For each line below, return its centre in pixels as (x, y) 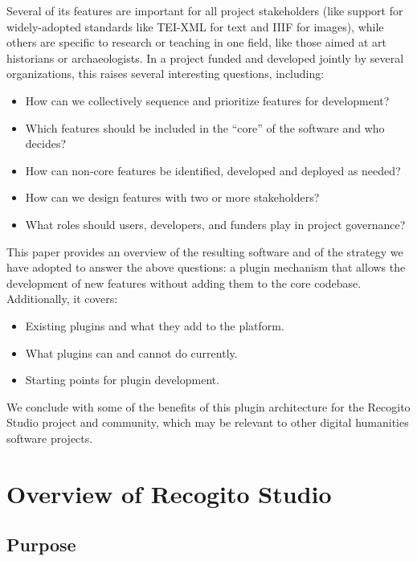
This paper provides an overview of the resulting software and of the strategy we (205, 251)
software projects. (50, 438)
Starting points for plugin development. (123, 380)
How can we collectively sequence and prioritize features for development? (207, 100)
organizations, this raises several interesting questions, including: (166, 74)
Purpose (41, 545)
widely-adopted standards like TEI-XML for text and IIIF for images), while (195, 26)
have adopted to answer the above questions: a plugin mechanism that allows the (206, 267)
